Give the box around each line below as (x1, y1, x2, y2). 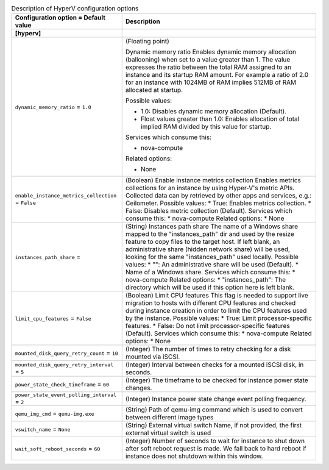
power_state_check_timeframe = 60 (15, 380, 110, 388)
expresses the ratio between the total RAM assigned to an (125, 63, 292, 71)
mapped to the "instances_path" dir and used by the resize (125, 230, 295, 238)
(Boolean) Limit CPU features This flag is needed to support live (125, 291, 308, 300)
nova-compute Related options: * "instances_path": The (125, 276, 286, 284)
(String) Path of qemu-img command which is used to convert (125, 405, 303, 414)
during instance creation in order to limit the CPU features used (125, 307, 307, 315)
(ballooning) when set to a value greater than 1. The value (125, 55, 291, 64)
